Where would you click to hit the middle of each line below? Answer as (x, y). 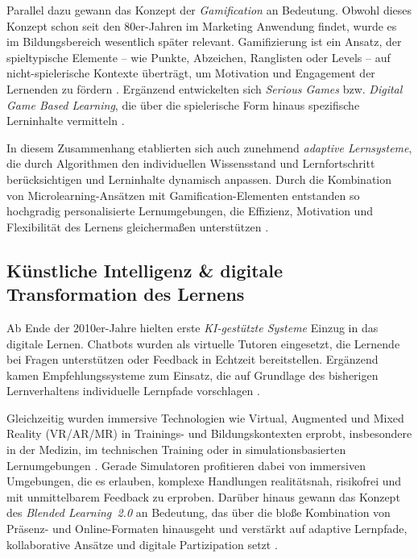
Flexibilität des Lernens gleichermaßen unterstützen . (138, 226)
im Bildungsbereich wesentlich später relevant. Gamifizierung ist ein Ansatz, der (204, 42)
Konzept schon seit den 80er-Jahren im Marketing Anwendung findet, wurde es (202, 25)
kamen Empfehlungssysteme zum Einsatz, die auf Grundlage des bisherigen (192, 375)
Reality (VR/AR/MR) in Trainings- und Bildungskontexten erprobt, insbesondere (209, 433)
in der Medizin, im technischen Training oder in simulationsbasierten (176, 450)
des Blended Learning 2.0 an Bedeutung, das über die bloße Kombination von (199, 512)
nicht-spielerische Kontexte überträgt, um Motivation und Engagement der (191, 73)
